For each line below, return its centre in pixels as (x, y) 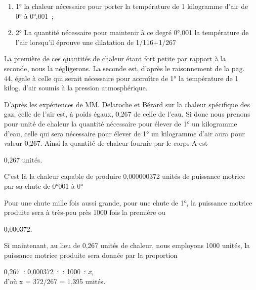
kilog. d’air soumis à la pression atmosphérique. (76, 88)
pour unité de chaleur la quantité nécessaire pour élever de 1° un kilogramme (121, 123)
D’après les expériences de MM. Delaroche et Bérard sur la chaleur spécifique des (127, 104)
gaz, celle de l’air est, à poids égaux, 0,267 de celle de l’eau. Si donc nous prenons (127, 114)
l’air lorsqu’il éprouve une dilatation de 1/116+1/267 (96, 42)
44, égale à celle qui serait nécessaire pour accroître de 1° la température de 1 (121, 78)
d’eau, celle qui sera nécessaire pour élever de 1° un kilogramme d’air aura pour (125, 133)
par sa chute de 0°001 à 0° (43, 186)
